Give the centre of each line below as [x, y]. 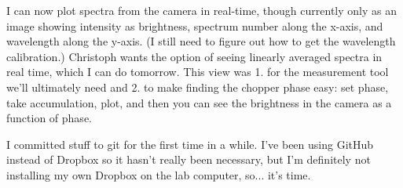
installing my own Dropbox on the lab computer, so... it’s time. [159, 174]
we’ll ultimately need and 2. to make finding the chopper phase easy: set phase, [198, 87]
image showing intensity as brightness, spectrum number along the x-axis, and [195, 25]
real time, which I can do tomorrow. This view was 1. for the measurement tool [198, 72]
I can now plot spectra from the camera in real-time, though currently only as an [201, 10]
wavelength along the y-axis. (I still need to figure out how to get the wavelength [201, 41]
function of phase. [49, 118]
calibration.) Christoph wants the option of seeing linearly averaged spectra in [194, 56]
